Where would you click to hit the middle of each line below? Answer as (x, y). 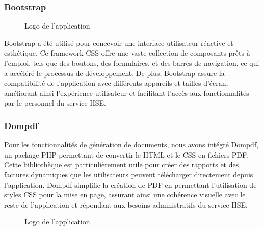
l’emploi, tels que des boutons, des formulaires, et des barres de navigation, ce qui (132, 63)
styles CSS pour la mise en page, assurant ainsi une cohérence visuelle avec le (125, 195)
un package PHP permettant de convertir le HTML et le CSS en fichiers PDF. (127, 154)
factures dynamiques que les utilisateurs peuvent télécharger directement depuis (129, 174)
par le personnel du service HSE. (55, 103)
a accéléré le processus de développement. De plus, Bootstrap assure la (114, 73)
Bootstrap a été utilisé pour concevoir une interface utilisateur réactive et (119, 43)
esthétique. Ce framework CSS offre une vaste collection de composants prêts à (127, 53)
